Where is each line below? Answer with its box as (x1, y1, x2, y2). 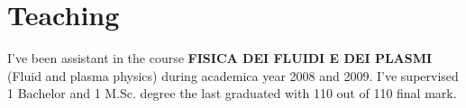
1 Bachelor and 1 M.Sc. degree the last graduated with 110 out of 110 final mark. (7, 84, 457, 103)
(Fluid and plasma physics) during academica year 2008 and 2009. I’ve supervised (7, 66, 459, 85)
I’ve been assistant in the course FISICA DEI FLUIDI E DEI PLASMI (7, 49, 433, 67)
